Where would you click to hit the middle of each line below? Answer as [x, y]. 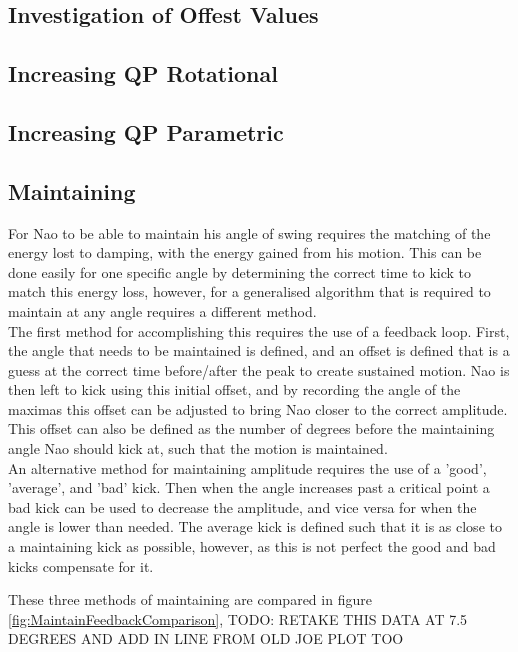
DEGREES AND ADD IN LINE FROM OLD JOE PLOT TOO [206, 638]
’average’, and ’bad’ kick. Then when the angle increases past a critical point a [249, 487]
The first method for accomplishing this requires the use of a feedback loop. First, [259, 330]
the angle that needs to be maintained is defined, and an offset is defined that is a [259, 350]
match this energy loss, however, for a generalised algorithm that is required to [249, 291]
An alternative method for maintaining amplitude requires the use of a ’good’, [247, 467]
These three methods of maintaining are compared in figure [190, 599]
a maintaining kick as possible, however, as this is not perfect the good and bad [252, 546]
